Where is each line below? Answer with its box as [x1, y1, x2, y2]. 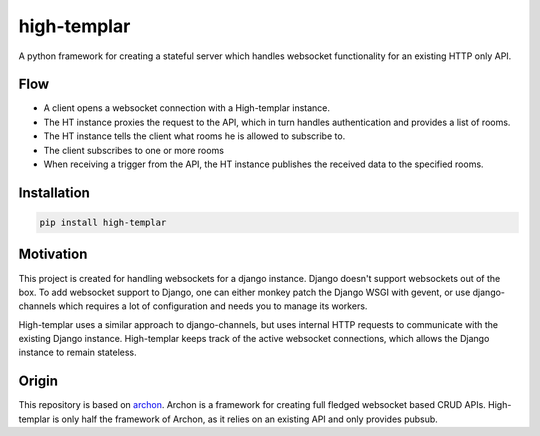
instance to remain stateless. [18, 346, 137, 359]
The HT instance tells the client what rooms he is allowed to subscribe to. [43, 130, 346, 142]
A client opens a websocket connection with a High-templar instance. [43, 102, 330, 114]
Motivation [18, 246, 88, 263]
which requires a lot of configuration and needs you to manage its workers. [58, 300, 368, 312]
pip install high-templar [39, 217, 167, 229]
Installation [18, 184, 90, 201]
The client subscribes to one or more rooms [43, 144, 225, 156]
